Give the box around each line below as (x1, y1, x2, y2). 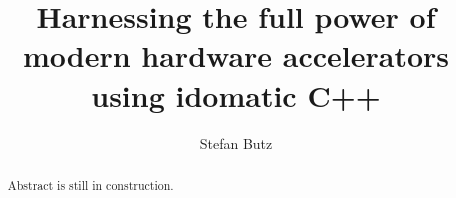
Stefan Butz (199, 132, 273, 153)
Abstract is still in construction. (7, 176, 174, 193)
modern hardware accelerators (22, 35, 450, 76)
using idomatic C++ (91, 74, 381, 115)
